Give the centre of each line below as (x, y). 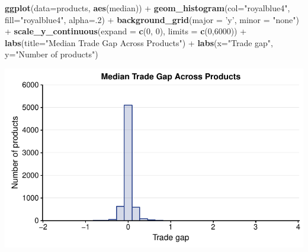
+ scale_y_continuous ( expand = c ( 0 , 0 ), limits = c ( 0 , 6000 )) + (126, 31)
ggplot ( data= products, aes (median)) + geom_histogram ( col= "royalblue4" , (147, 8)
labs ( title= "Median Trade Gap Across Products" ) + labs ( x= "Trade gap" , (139, 42)
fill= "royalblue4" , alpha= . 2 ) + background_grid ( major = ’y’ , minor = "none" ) (152, 19)
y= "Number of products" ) (52, 54)
